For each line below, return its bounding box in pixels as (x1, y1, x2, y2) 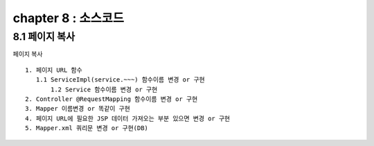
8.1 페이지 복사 (12, 30, 75, 43)
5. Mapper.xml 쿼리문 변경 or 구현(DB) (25, 125, 149, 132)
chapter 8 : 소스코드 (12, 10, 125, 26)
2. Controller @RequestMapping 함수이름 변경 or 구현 (25, 95, 198, 103)
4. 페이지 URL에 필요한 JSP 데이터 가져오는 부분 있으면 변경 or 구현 (25, 114, 231, 122)
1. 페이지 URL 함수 (25, 66, 82, 74)
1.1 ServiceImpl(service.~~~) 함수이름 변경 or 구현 (35, 76, 205, 84)
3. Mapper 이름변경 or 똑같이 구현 (25, 104, 131, 113)
